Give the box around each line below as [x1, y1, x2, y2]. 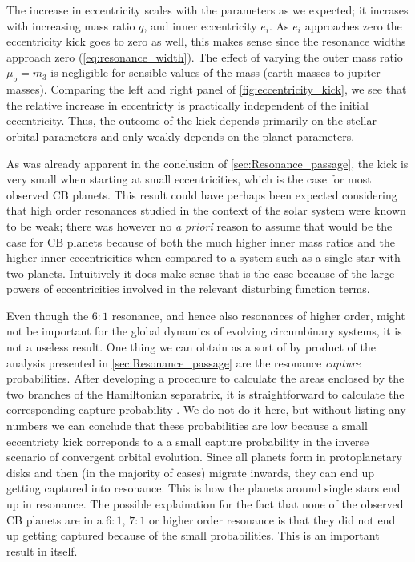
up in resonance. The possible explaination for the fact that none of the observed [6, 496, 404, 512]
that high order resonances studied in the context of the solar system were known [6, 202, 406, 219]
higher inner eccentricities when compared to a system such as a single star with [6, 249, 401, 266]
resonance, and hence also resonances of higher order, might [111, 307, 405, 323]
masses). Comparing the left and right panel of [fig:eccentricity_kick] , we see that [6, 81, 407, 98]
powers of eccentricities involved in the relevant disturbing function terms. [6, 280, 370, 297]
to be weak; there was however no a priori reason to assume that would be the [6, 217, 393, 234]
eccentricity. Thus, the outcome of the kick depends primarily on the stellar [6, 112, 377, 129]
